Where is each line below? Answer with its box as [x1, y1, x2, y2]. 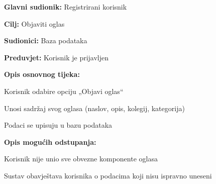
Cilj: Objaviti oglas [4, 18, 65, 29]
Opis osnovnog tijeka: [4, 69, 80, 79]
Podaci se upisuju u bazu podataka [4, 120, 113, 130]
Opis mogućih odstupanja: [4, 136, 96, 147]
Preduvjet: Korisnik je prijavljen [4, 52, 109, 62]
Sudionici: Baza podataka [4, 35, 87, 46]
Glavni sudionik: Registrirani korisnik [4, 2, 127, 12]
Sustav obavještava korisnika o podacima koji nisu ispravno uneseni [4, 170, 212, 180]
